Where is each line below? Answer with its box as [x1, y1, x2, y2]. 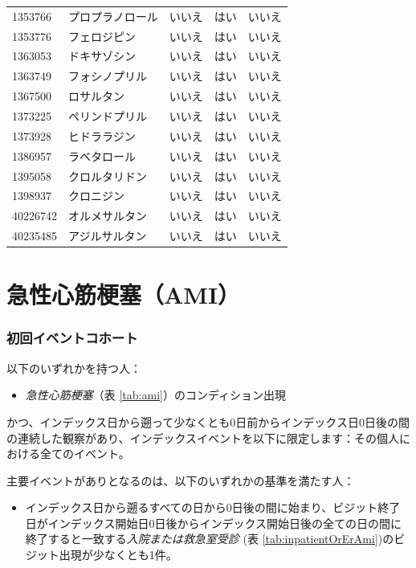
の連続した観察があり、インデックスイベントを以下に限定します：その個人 [6, 429, 400, 446]
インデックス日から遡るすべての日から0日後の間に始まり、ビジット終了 [25, 499, 401, 516]
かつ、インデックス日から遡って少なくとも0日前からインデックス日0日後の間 [6, 413, 410, 430]
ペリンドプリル [68, 107, 147, 124]
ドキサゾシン [68, 47, 136, 64]
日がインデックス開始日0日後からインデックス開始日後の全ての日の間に [25, 514, 402, 531]
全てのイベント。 [39, 445, 130, 462]
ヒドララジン [68, 127, 136, 144]
